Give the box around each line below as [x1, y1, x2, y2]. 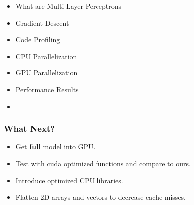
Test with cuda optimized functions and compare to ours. [15, 158, 191, 168]
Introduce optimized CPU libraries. [15, 175, 123, 185]
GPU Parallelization [15, 68, 78, 78]
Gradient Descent [15, 17, 69, 28]
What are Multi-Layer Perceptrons [15, 1, 121, 11]
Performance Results [15, 84, 79, 94]
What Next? [4, 122, 55, 135]
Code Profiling [15, 34, 60, 45]
